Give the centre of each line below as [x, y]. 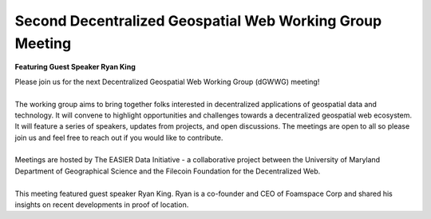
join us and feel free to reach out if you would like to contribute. [119, 137]
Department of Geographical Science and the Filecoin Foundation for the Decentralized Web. [168, 171]
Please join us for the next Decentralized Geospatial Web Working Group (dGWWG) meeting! [167, 82]
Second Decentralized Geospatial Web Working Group [198, 21]
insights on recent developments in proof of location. [102, 205]
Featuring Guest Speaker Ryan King [75, 67]
